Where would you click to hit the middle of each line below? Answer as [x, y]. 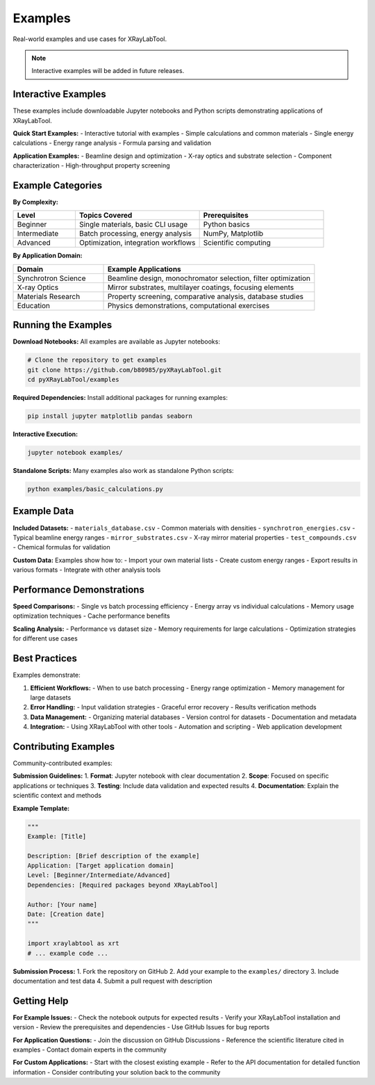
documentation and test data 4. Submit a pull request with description [112, 981]
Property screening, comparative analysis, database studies [206, 296]
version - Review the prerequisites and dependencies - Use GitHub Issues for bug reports [141, 1027]
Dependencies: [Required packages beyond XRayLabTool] [123, 885]
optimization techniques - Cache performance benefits [91, 616]
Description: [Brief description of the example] [114, 856]
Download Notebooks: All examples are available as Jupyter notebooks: [116, 341]
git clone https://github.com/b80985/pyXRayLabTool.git [125, 370]
